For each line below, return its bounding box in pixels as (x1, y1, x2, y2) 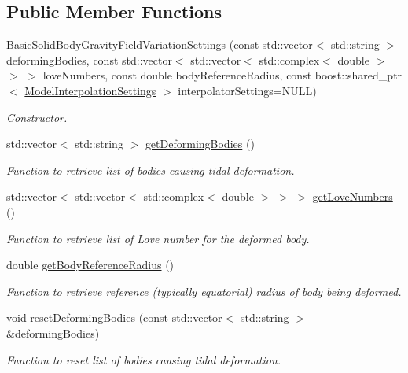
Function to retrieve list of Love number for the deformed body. (6, 230, 310, 246)
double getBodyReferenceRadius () (6, 257, 175, 273)
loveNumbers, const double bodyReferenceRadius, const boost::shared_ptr (42, 67, 402, 83)
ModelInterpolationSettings (24, 82, 156, 98)
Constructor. (6, 109, 68, 125)
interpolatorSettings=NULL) (178, 82, 317, 98)
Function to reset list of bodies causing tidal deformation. (6, 351, 281, 367)
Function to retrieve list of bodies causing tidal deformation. (6, 161, 295, 178)
